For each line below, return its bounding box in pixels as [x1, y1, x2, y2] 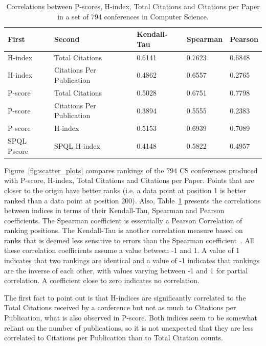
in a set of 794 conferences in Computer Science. [57, 11, 209, 21]
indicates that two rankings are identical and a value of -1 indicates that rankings [4, 255, 260, 266]
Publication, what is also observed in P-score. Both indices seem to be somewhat [4, 312, 258, 323]
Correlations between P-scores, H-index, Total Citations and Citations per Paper [6, 1, 260, 11]
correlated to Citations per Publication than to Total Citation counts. [4, 332, 223, 343]
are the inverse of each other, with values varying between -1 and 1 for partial [4, 265, 248, 275]
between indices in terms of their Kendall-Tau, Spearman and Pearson [4, 205, 225, 216]
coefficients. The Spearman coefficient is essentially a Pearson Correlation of [4, 215, 242, 225]
